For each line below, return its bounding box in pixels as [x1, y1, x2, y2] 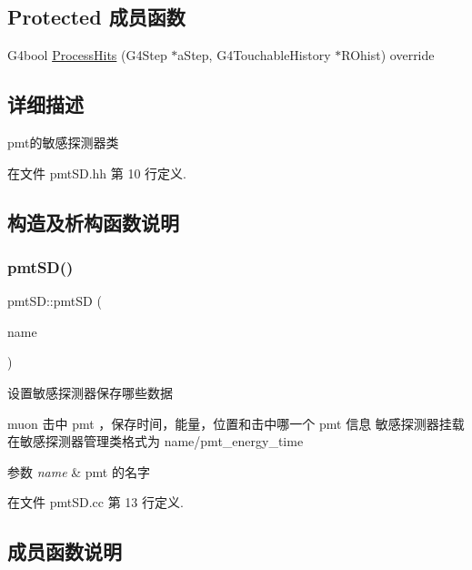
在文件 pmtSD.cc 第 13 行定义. [7, 493, 184, 512]
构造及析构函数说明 [7, 208, 179, 236]
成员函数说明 [7, 537, 122, 565]
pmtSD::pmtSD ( [7, 291, 102, 310]
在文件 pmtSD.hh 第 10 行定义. [7, 163, 186, 182]
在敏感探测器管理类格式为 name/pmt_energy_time [7, 432, 304, 451]
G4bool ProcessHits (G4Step [7, 46, 167, 65]
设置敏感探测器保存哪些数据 [7, 382, 173, 402]
